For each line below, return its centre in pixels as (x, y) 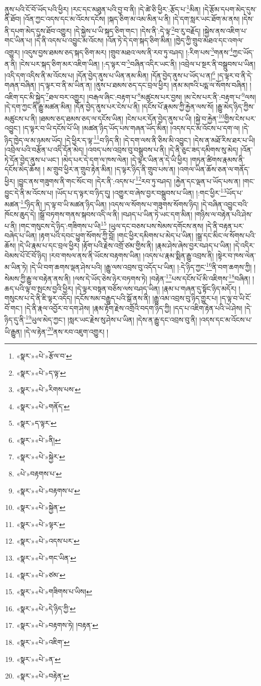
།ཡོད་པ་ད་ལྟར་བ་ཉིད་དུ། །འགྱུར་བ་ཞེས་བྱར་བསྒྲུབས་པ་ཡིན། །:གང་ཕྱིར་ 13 (141, 192)
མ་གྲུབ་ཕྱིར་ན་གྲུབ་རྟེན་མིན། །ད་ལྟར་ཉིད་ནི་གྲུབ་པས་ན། (111, 169)
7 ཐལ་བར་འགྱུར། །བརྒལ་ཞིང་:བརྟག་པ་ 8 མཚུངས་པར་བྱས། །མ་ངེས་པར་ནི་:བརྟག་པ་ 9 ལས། (151, 96)
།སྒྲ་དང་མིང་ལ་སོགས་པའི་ (226, 235)
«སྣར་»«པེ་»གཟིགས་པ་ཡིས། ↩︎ (54, 591)
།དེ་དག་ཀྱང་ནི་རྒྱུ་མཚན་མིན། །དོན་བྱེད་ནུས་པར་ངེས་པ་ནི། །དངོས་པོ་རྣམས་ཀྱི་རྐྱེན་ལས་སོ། (109, 107)
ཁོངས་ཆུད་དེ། (20, 214)
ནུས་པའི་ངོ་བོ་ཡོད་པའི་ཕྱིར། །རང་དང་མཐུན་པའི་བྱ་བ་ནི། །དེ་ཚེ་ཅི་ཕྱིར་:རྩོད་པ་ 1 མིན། (103, 8)
